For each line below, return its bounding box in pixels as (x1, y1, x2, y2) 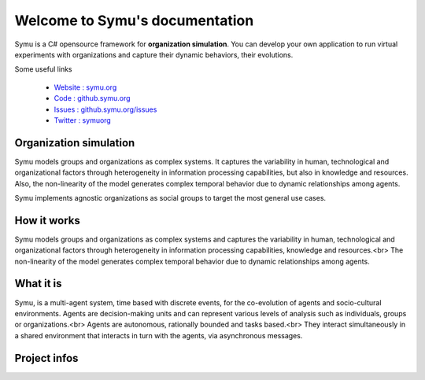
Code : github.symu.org (54, 94, 131, 103)
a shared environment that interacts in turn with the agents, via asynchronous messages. (14, 330, 303, 340)
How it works (14, 213, 80, 227)
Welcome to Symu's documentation (14, 12, 254, 29)
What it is (14, 277, 62, 290)
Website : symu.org (54, 83, 117, 92)
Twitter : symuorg (54, 115, 112, 125)
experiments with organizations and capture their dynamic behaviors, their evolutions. (14, 50, 294, 59)
